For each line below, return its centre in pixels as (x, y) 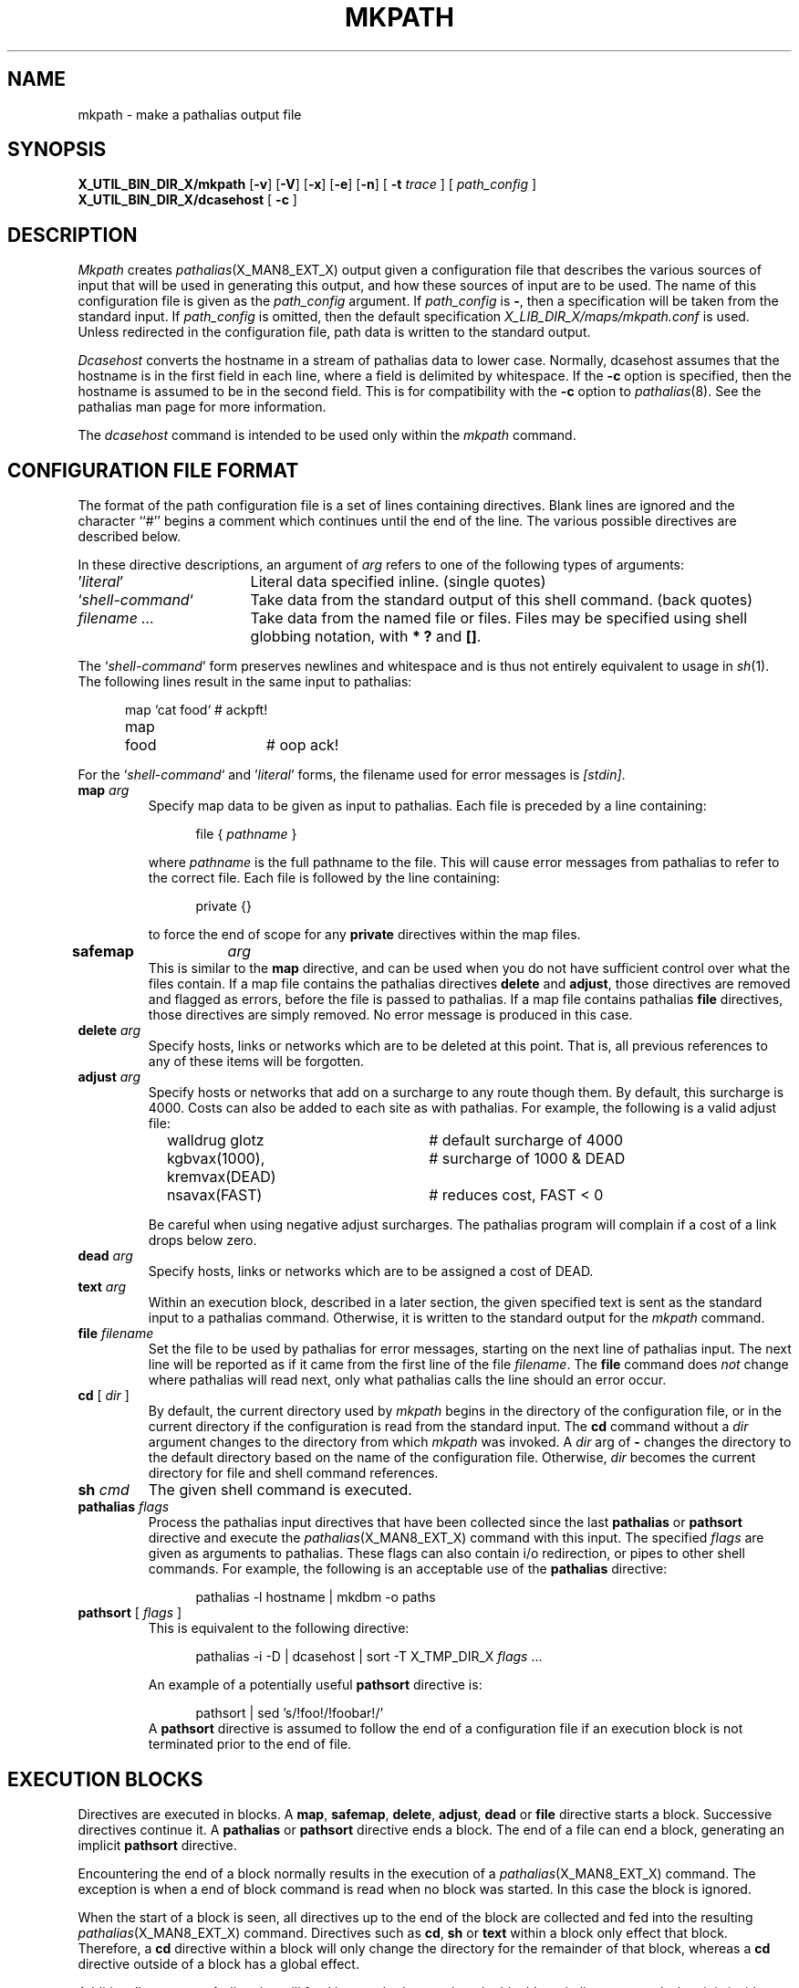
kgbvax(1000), (216, 1159)
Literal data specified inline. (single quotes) (398, 582)
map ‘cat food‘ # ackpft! (197, 710)
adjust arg (109, 1077)
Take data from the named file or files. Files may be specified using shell (498, 618)
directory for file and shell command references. (293, 1473)
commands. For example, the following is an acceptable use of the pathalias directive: (408, 1569)
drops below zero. (202, 1240)
